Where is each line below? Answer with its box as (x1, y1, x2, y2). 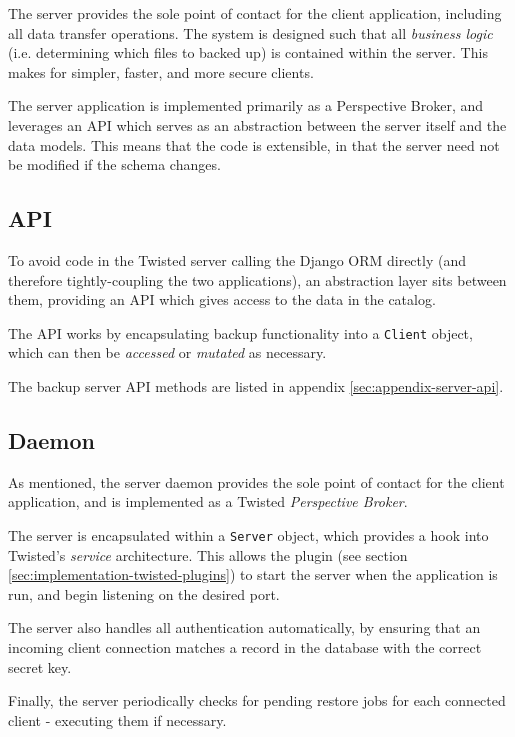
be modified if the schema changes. (8, 154, 221, 175)
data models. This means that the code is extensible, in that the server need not (8, 134, 500, 155)
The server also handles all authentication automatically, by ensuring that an (8, 617, 481, 638)
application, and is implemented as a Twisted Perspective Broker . (8, 491, 408, 512)
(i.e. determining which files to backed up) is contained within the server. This (8, 42, 488, 63)
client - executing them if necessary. (8, 709, 227, 730)
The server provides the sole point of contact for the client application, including (8, 3, 502, 23)
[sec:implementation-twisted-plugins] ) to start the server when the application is (8, 564, 498, 585)
